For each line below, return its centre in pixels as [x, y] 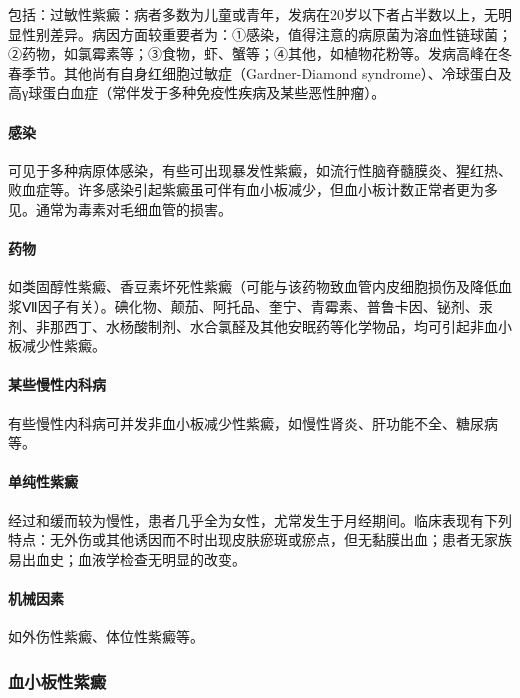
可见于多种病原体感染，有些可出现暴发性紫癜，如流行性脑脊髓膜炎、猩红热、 [260, 169]
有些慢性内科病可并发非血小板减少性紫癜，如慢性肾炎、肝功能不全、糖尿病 [253, 422]
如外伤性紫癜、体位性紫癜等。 [106, 636]
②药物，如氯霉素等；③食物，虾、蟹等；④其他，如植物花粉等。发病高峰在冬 [260, 53]
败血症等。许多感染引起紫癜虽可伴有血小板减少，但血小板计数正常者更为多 [253, 189]
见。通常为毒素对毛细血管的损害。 [120, 208]
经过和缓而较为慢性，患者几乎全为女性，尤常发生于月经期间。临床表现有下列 [260, 519]
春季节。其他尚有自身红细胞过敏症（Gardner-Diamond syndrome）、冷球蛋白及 [260, 72]
